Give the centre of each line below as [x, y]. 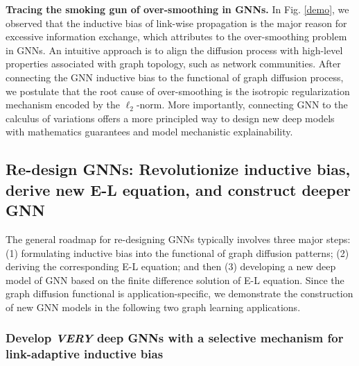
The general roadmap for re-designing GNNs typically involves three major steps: [178, 239]
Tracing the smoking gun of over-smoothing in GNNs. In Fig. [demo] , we [177, 9]
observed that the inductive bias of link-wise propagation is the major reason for [176, 23]
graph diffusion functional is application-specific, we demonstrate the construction [179, 293]
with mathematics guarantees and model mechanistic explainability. [149, 132]
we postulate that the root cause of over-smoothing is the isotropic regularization [178, 91]
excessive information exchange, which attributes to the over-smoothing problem [176, 36]
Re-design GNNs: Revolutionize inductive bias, [178, 169]
